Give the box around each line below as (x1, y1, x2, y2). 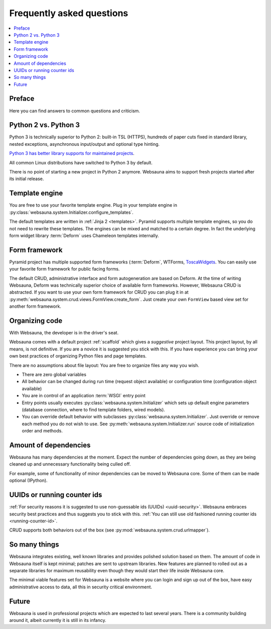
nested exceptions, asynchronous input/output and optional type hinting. (9, 141, 160, 147)
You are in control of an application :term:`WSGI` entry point (22, 393, 146, 399)
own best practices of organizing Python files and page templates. (9, 353, 147, 359)
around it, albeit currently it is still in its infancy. (9, 617, 106, 623)
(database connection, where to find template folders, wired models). (22, 406, 165, 412)
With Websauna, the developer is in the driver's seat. (9, 330, 119, 336)
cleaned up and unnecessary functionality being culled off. (9, 461, 131, 467)
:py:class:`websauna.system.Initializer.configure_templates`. (9, 209, 134, 215)
